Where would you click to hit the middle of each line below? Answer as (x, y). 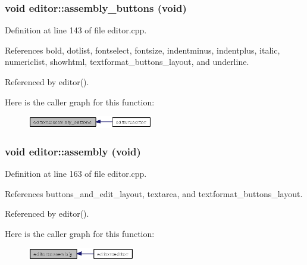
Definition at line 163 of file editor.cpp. (76, 173)
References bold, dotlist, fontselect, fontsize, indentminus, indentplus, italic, (142, 50)
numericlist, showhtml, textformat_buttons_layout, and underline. (127, 62)
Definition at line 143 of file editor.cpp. (76, 30)
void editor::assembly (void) (73, 151)
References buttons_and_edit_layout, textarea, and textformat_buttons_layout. (154, 193)
